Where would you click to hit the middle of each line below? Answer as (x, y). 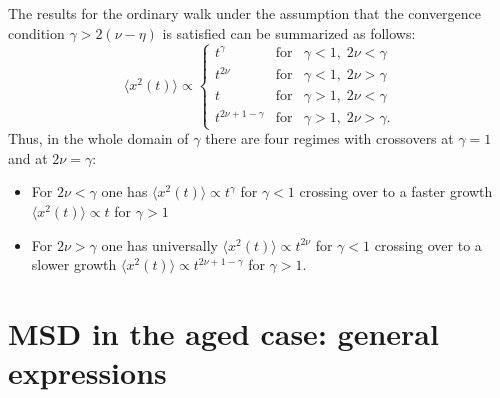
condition (36, 32)
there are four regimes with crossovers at (329, 138)
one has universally (159, 244)
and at (28, 157)
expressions (87, 372)
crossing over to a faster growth (396, 191)
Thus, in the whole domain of (98, 138)
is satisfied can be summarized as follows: (289, 32)
